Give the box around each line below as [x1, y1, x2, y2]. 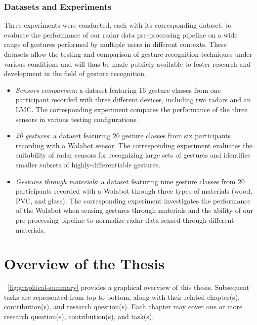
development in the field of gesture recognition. [4, 68, 146, 79]
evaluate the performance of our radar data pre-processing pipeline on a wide [4, 29, 238, 40]
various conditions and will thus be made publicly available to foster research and [4, 58, 251, 69]
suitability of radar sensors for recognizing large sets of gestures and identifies [15, 150, 251, 160]
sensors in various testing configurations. [15, 114, 138, 124]
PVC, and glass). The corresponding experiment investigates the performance [15, 195, 251, 205]
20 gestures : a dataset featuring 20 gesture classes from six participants [15, 130, 231, 141]
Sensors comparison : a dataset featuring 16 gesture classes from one [15, 84, 221, 95]
